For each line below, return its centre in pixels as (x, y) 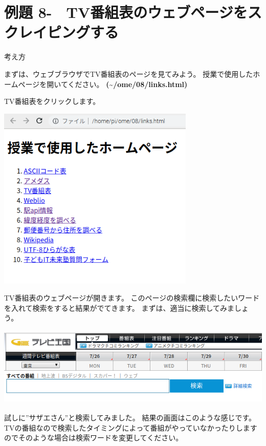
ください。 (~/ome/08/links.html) (128, 84)
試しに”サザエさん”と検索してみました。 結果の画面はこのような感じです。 (130, 418)
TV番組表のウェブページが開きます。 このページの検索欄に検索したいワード (132, 298)
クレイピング (47, 32)
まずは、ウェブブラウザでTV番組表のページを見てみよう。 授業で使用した (129, 73)
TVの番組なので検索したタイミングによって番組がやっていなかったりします (131, 427)
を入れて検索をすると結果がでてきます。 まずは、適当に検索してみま (119, 307)
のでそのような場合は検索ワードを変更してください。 (94, 438)
